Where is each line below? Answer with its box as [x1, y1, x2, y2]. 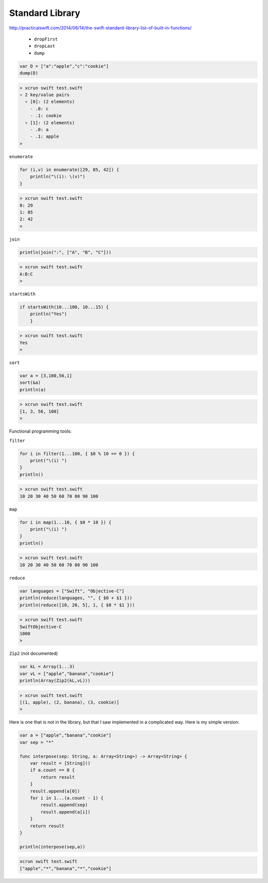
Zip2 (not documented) [9, 650, 58, 656]
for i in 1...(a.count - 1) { [30, 795, 104, 800]
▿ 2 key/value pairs [19, 92, 69, 98]
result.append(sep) [40, 802, 88, 808]
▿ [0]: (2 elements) [25, 99, 75, 104]
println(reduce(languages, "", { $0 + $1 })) [19, 595, 133, 601]
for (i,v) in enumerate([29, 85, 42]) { [19, 167, 119, 173]
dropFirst [34, 36, 58, 42]
